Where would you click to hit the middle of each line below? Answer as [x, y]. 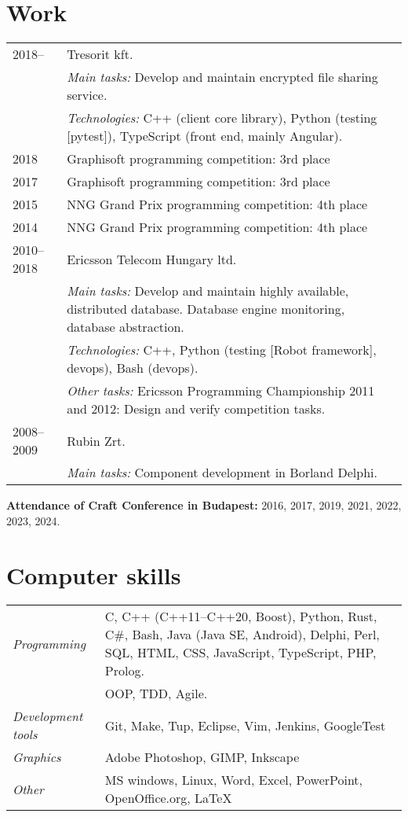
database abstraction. [126, 327]
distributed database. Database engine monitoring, [206, 309]
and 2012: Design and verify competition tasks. [196, 409]
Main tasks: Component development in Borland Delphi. [222, 473]
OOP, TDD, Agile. [156, 694]
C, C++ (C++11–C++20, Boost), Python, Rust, [241, 616]
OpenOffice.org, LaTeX [168, 798]
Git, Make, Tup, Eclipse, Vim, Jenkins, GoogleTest [245, 725]
